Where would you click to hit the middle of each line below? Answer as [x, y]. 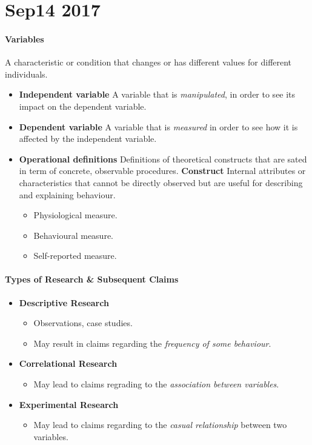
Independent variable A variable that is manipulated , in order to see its [157, 94]
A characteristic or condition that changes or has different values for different [148, 62]
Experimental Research [69, 404]
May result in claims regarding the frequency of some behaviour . [152, 343]
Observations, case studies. [83, 323]
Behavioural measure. [73, 235]
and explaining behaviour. [67, 194]
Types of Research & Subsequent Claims [92, 279]
